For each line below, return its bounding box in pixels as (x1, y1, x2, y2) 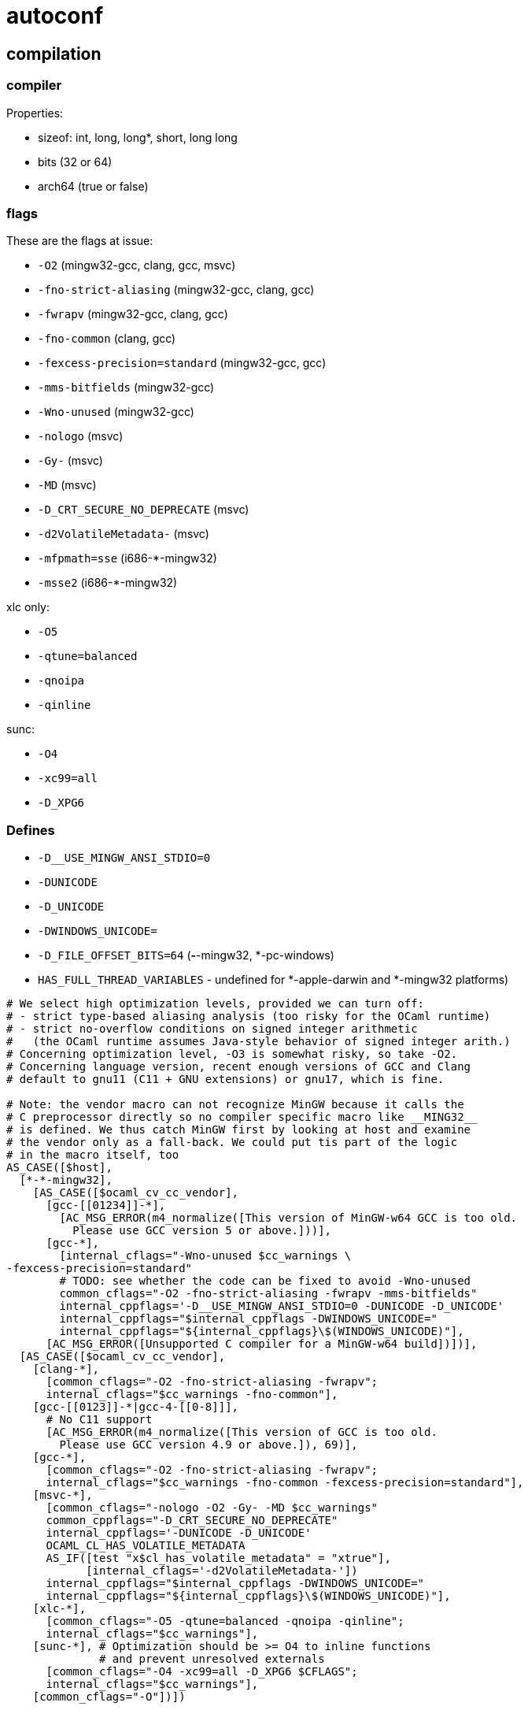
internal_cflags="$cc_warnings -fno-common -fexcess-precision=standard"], (46, 1476, 524, 1489)
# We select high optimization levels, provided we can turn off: (6, 997, 425, 1011)
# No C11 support (46, 1413, 153, 1426)
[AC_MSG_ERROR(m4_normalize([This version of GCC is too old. (46, 1426, 438, 1439)
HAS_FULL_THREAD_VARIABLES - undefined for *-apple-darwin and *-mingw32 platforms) (38, 973, 509, 987)
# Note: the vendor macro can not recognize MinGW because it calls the (6, 1098, 464, 1111)
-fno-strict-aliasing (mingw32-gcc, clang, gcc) (38, 283, 315, 297)
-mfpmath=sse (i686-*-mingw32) (38, 551, 217, 566)
